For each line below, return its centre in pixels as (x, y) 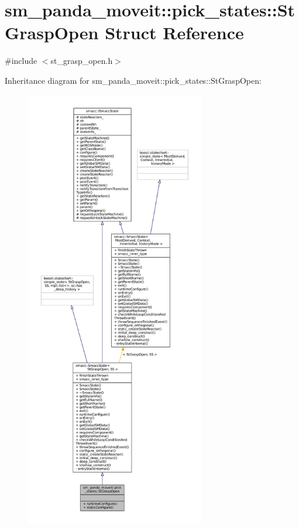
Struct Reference (174, 33)
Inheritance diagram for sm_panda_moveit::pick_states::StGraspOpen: (133, 80)
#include (21, 61)
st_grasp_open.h (82, 61)
